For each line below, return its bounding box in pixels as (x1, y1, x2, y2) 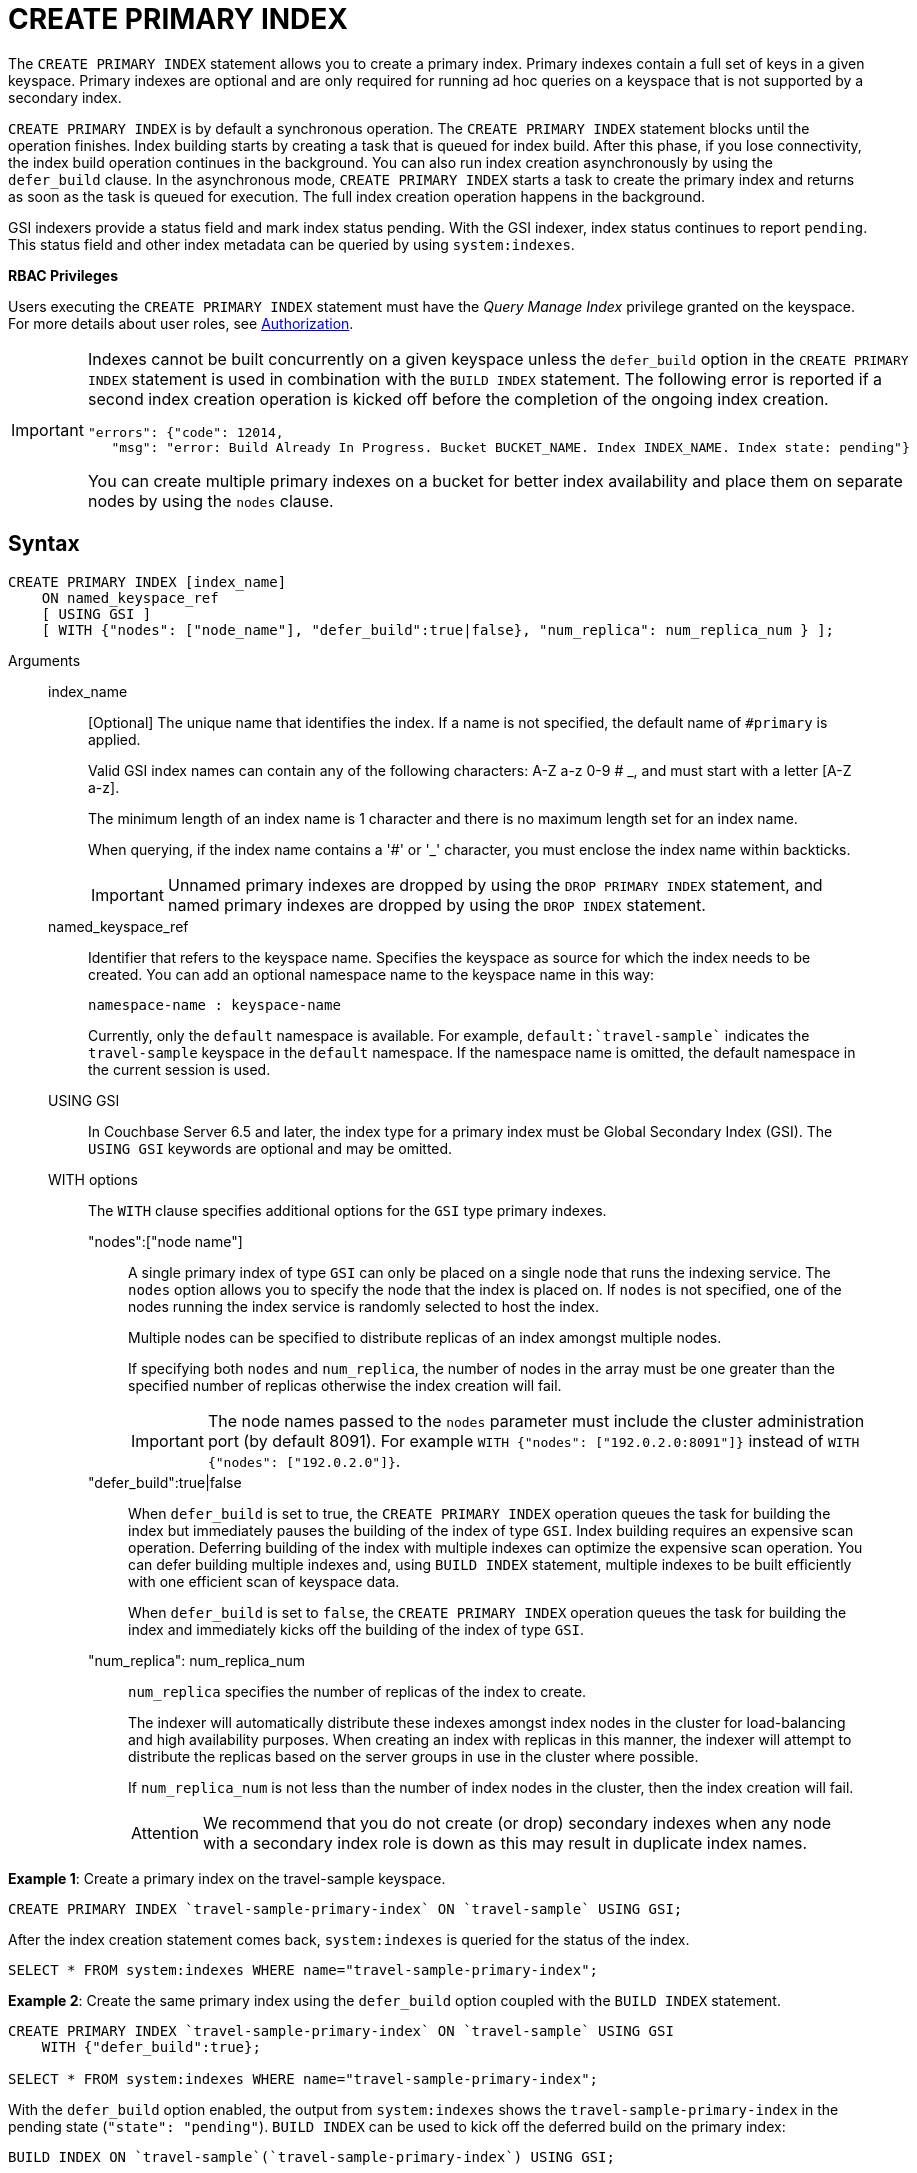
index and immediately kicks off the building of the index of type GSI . (128, 1620, 585, 1638)
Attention (131, 1822, 199, 1843)
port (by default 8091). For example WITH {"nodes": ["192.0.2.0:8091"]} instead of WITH (207, 1430, 860, 1451)
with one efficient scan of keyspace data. (128, 1572, 400, 1590)
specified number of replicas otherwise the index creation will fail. (128, 1376, 562, 1394)
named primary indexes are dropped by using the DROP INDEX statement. (167, 894, 706, 915)
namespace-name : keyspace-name (88, 996, 341, 1013)
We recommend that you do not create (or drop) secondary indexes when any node (202, 1812, 832, 1833)
